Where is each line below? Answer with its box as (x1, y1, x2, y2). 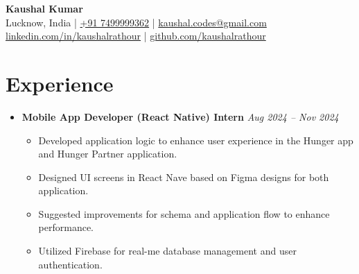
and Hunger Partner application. (38, 146, 177, 161)
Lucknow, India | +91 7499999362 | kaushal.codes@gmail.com (6, 15, 267, 29)
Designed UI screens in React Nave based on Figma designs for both (38, 169, 329, 184)
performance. (38, 220, 94, 234)
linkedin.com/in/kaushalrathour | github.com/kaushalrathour (6, 28, 266, 43)
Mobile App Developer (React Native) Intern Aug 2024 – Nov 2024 (21, 109, 339, 123)
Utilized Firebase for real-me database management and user (38, 243, 297, 258)
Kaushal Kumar (6, 1, 83, 15)
